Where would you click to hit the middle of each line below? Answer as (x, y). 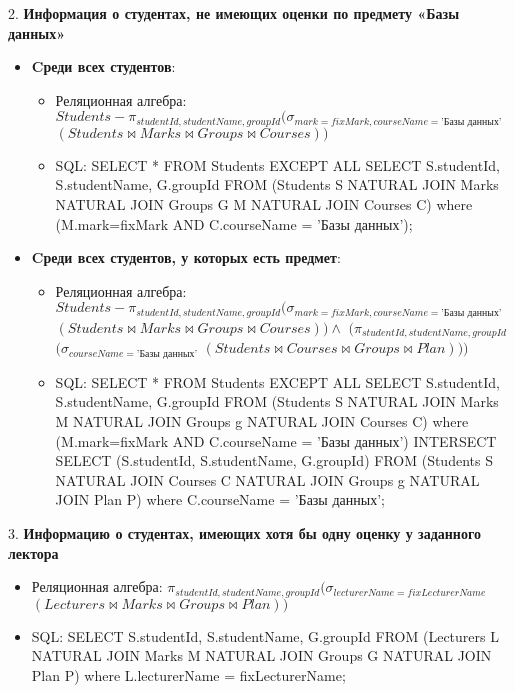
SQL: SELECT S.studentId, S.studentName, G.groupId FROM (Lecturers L (265, 635)
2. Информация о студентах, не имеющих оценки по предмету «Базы (234, 13)
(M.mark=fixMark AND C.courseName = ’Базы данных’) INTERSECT (276, 440)
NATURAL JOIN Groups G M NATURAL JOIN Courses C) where (264, 204)
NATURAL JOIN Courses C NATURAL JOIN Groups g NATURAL (267, 479)
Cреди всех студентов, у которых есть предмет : (186, 257)
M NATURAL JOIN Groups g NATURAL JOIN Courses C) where (262, 420)
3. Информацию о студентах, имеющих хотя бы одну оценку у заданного (244, 532)
